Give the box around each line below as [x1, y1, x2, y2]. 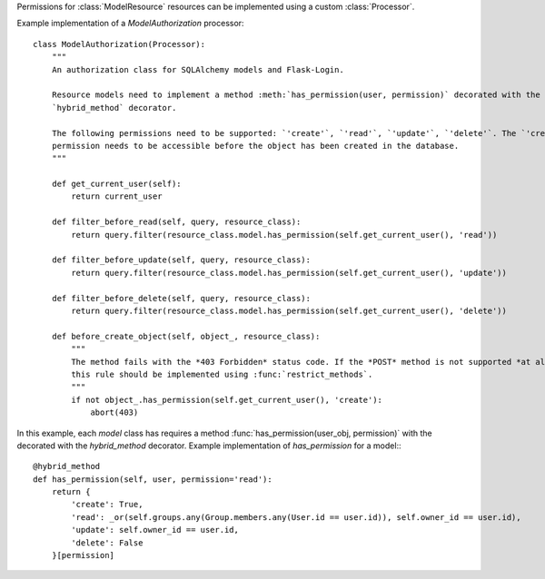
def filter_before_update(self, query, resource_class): [51, 255, 311, 265]
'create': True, [71, 499, 144, 510]
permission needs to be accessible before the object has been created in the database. [51, 141, 460, 151]
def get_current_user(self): [51, 179, 182, 190]
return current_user [71, 191, 163, 201]
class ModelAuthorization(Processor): [33, 39, 206, 49]
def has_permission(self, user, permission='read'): [33, 474, 272, 485]
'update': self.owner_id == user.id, [71, 525, 240, 535]
